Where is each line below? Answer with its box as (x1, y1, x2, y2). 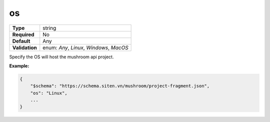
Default (12, 37, 30, 44)
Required (12, 31, 34, 38)
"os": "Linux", (30, 90, 67, 96)
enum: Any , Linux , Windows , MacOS (42, 44, 128, 51)
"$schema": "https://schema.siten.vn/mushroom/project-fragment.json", (30, 83, 210, 89)
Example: (9, 63, 29, 69)
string (42, 24, 56, 31)
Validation (12, 44, 37, 51)
